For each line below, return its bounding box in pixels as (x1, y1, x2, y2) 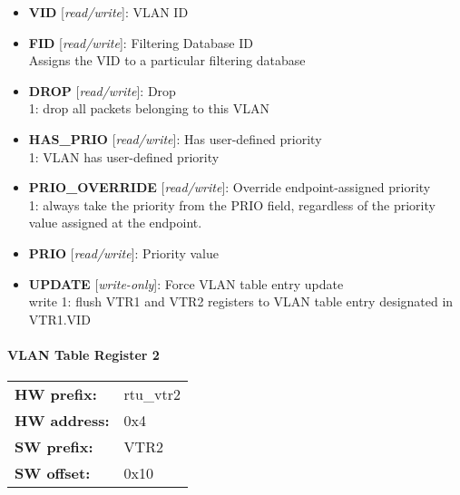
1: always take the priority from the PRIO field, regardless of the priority (28, 195, 436, 214)
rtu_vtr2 (123, 383, 181, 405)
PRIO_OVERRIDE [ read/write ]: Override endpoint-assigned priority (28, 178, 431, 197)
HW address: (15, 410, 110, 432)
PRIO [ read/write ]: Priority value (28, 243, 220, 262)
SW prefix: (15, 436, 93, 458)
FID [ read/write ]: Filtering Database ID (28, 33, 253, 52)
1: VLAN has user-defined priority (28, 147, 220, 166)
